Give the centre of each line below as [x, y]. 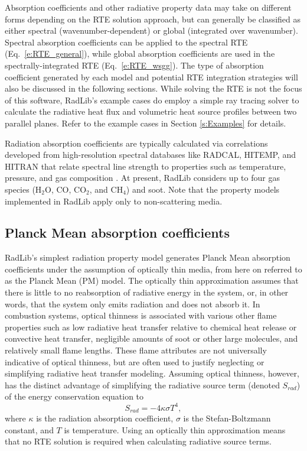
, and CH [106, 189]
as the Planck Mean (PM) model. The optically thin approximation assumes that [152, 280]
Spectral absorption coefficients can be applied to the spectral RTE [126, 42]
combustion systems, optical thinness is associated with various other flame [141, 315]
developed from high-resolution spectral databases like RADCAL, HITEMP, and [150, 155]
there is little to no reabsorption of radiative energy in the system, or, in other [147, 292]
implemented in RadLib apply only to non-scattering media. [114, 201]
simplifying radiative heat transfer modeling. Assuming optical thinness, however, [152, 373]
